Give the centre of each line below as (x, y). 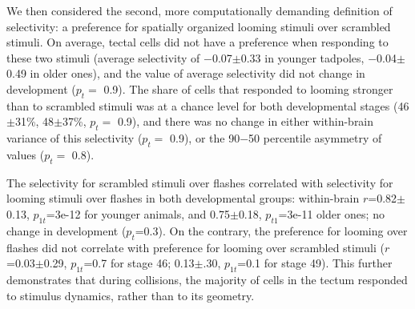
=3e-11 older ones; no (331, 213)
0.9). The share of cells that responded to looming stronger (248, 88)
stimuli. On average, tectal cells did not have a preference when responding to (197, 42)
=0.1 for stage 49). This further (315, 263)
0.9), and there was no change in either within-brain (246, 121)
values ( (26, 154)
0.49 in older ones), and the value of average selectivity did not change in (186, 73)
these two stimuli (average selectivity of (103, 57)
